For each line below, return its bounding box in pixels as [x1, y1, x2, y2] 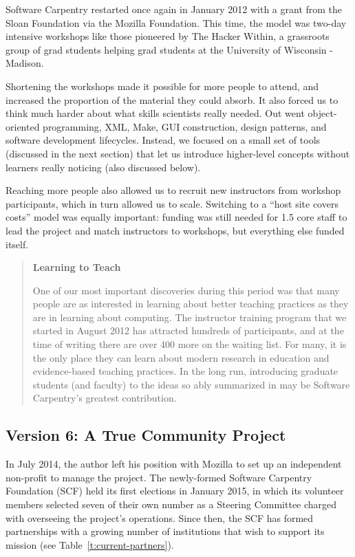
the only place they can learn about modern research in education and [32, 350, 330, 364]
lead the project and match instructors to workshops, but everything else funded [6, 223, 345, 237]
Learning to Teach [32, 260, 121, 274]
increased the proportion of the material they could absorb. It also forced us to [6, 92, 338, 107]
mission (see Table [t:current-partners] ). [6, 537, 174, 551]
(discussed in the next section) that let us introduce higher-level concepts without [6, 146, 350, 160]
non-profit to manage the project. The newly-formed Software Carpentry [6, 470, 312, 484]
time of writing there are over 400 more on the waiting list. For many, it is [32, 337, 347, 351]
